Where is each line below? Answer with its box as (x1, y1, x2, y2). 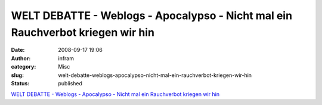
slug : (11, 72, 24, 79)
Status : (11, 79, 30, 87)
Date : (11, 47, 25, 54)
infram (58, 54, 75, 62)
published (58, 79, 83, 87)
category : (11, 63, 36, 70)
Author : (11, 54, 31, 62)
